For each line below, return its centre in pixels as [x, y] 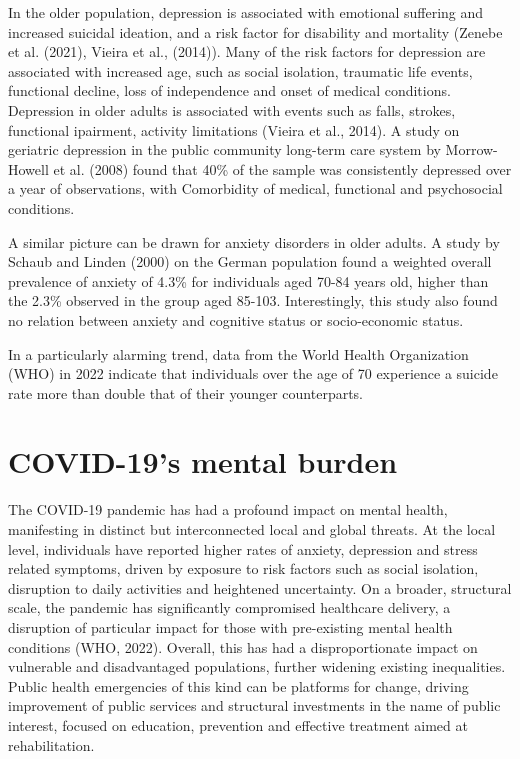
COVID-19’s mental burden [203, 461]
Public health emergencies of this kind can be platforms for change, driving [238, 685]
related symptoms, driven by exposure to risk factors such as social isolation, [243, 568]
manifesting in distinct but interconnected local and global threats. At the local [252, 529]
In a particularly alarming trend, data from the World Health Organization [238, 353]
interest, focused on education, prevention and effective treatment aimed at [238, 724]
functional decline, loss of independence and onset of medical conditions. [229, 90]
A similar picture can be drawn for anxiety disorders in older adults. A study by [254, 241]
